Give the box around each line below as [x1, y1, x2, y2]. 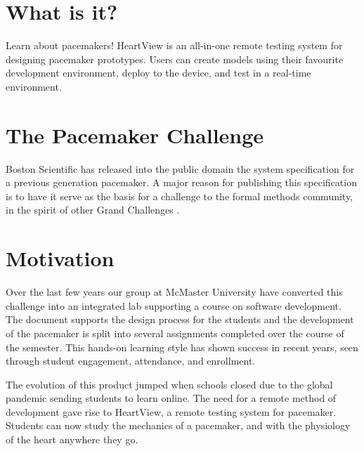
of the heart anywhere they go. [6, 432, 138, 447]
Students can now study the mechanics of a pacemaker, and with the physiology [6, 418, 351, 433]
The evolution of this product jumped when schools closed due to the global [6, 377, 333, 391]
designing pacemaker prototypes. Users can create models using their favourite [6, 51, 344, 66]
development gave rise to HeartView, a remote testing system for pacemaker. [6, 404, 337, 419]
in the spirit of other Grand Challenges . [6, 202, 180, 217]
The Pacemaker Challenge [6, 120, 264, 149]
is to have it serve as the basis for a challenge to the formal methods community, [6, 188, 353, 203]
